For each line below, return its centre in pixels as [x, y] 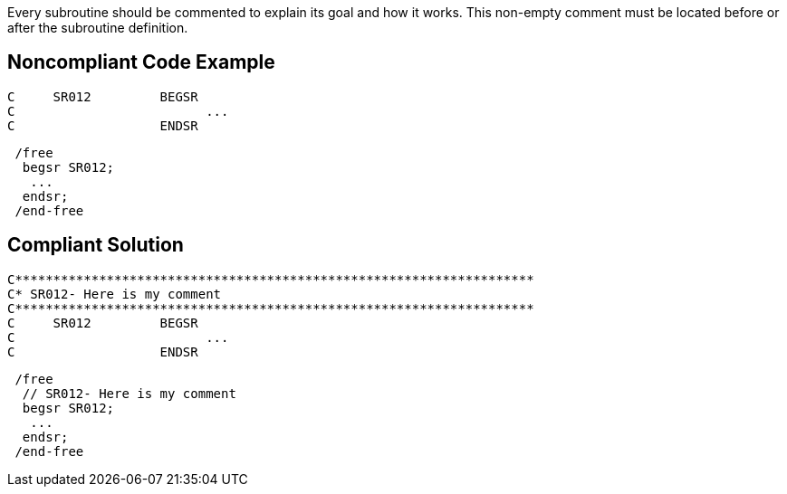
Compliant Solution [96, 245]
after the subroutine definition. [98, 28]
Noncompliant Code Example [141, 62]
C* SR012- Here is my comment [115, 294]
